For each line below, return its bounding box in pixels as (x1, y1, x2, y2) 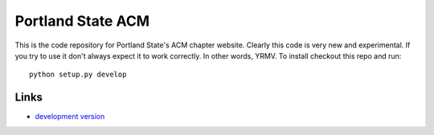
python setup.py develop (29, 70, 127, 80)
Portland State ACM (14, 12, 150, 30)
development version (35, 112, 105, 121)
